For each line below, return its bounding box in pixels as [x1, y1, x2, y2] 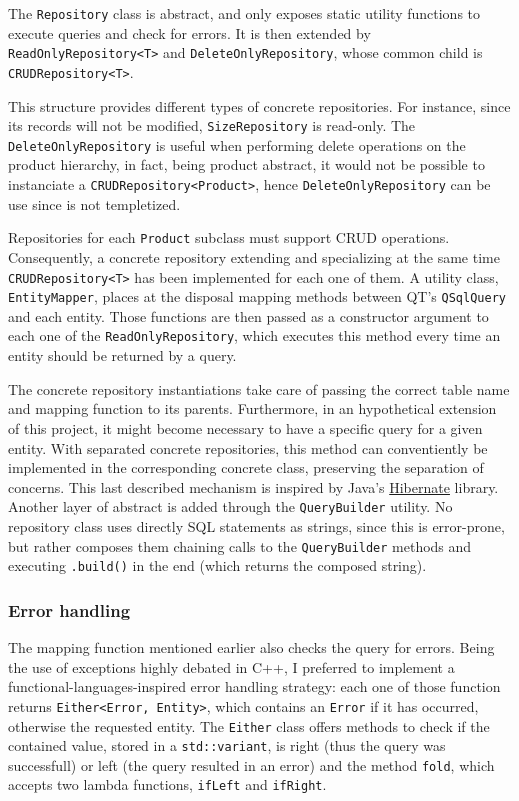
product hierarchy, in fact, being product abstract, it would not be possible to [8, 154, 485, 175]
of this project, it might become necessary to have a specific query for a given [8, 417, 483, 438]
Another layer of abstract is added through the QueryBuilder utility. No [8, 496, 453, 517]
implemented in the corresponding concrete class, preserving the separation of [8, 457, 484, 478]
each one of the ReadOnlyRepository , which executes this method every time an [8, 325, 501, 346]
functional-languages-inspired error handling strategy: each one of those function [8, 676, 501, 697]
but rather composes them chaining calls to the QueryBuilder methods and [8, 535, 472, 556]
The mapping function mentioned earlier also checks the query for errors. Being [8, 637, 495, 658]
